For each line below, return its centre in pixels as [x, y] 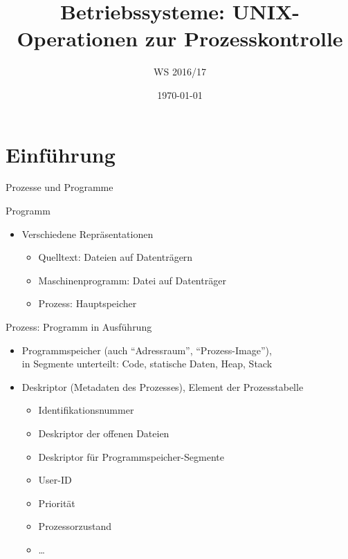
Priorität [57, 503]
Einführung [61, 154]
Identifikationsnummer [86, 410]
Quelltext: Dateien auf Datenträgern [116, 257]
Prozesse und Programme [59, 187]
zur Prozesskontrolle [244, 38]
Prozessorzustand [75, 526]
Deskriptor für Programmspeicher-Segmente [131, 456]
